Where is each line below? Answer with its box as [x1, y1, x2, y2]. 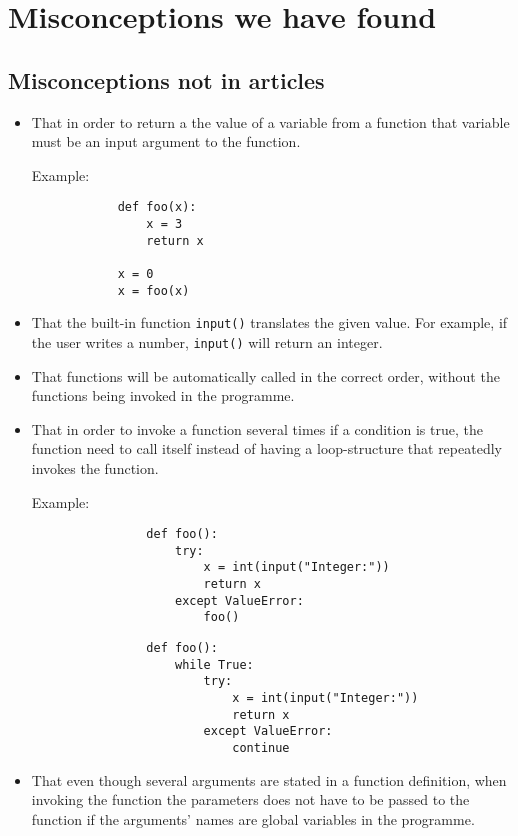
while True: [174, 657, 254, 672]
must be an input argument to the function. [31, 131, 301, 152]
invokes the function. [31, 457, 159, 478]
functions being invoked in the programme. [31, 385, 295, 406]
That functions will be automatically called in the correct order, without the [31, 365, 500, 386]
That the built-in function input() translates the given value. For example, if [31, 312, 508, 333]
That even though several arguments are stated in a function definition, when [31, 769, 507, 790]
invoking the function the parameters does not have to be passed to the [31, 789, 470, 810]
